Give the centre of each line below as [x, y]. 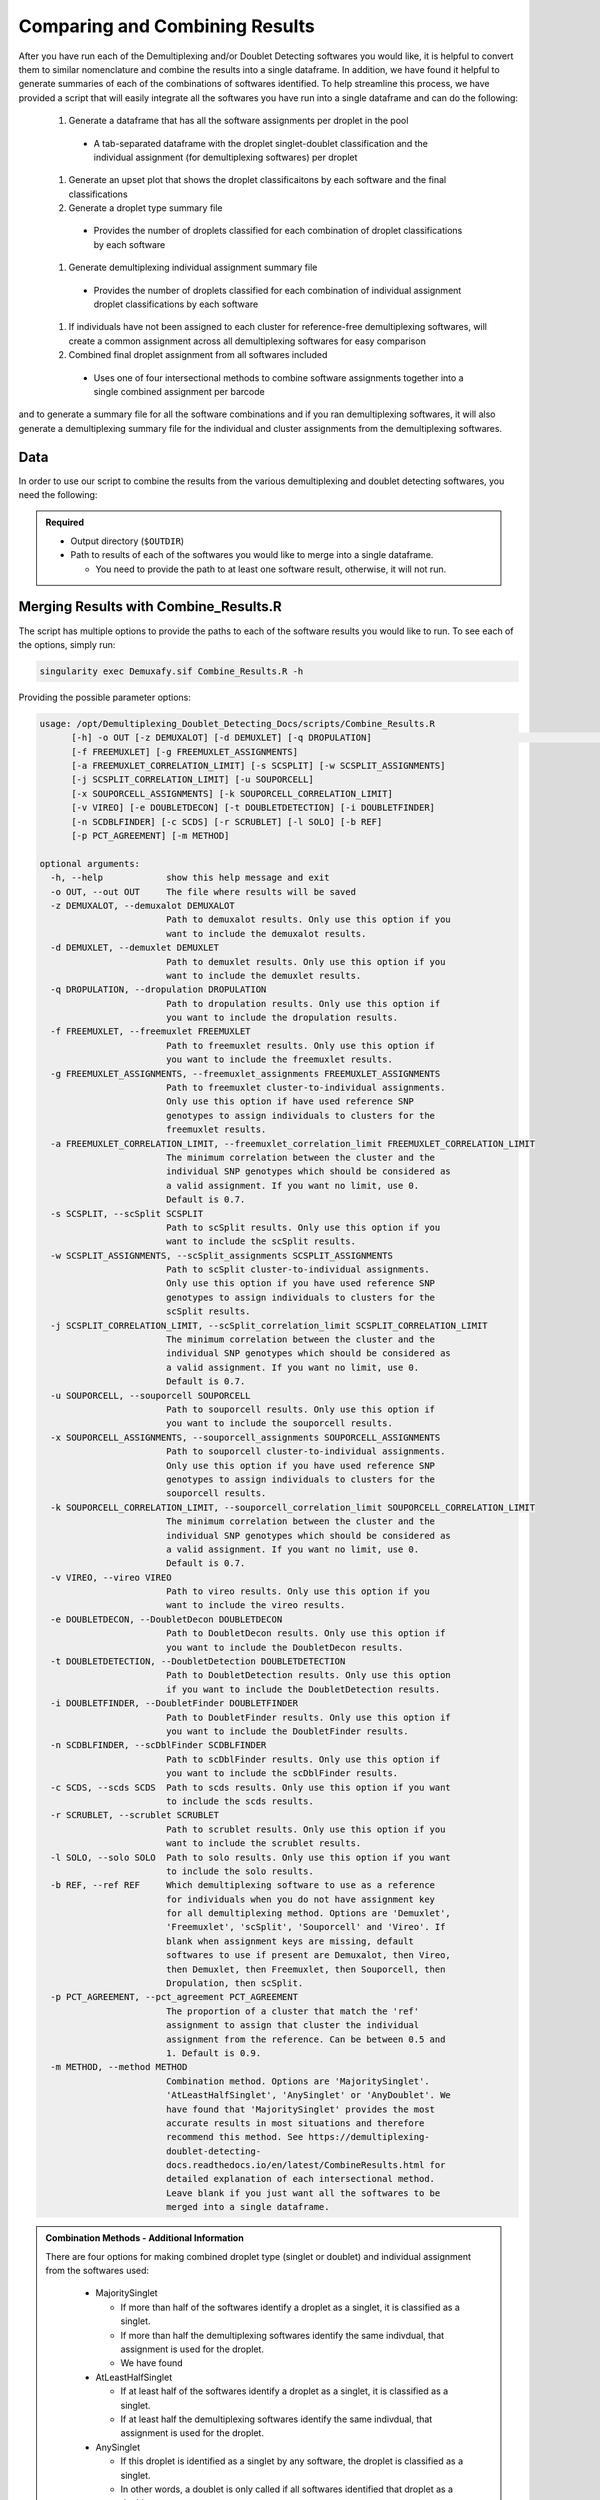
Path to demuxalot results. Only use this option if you [308, 919]
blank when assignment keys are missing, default [290, 1941]
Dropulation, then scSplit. [234, 1983]
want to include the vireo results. [255, 1605]
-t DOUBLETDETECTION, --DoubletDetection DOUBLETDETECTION [198, 1661]
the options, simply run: [67, 644]
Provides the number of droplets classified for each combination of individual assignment [277, 290]
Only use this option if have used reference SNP [290, 1101]
